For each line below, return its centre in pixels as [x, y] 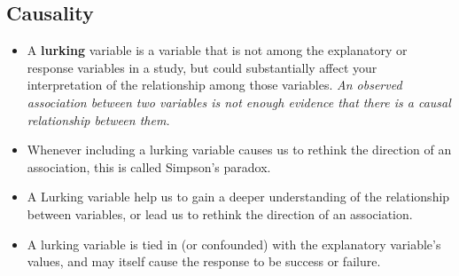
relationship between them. [98, 119]
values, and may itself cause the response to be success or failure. [204, 261]
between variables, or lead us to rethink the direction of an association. [220, 213]
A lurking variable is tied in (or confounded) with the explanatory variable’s [234, 244]
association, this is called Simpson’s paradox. [149, 166]
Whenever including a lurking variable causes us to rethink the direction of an [239, 150]
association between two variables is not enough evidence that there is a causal [239, 102]
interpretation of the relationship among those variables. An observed [214, 85]
